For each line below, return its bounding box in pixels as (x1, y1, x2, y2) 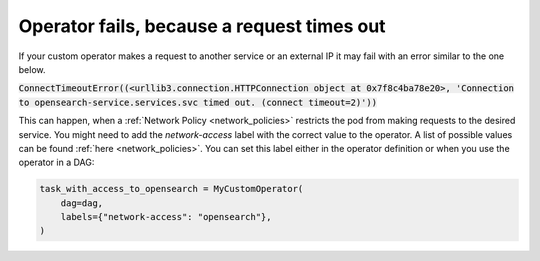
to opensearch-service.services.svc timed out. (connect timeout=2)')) (18, 96, 378, 108)
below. (18, 63, 46, 75)
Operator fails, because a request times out (18, 15, 386, 37)
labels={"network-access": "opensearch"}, (60, 211, 272, 223)
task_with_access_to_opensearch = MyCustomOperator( (39, 183, 304, 195)
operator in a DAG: (18, 156, 95, 169)
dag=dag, (60, 197, 104, 209)
